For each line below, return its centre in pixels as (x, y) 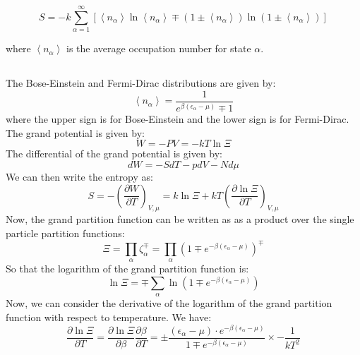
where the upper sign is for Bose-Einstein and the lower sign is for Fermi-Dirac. (178, 119)
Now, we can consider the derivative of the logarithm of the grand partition (169, 303)
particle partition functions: (65, 233)
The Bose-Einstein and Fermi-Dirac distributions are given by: (141, 83)
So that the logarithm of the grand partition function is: (127, 269)
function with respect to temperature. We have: (109, 317)
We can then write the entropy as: (79, 176)
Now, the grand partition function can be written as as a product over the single (180, 219)
